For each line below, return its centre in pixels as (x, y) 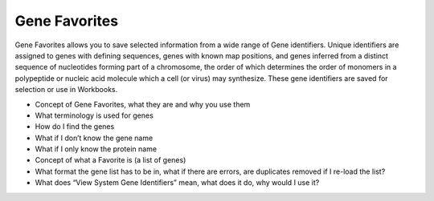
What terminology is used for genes (94, 115)
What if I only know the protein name (96, 149)
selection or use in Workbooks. (66, 90)
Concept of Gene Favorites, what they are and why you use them (143, 104)
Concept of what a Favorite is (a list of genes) (111, 160)
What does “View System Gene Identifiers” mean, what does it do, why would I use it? (177, 183)
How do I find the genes (75, 127)
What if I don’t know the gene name (94, 138)
